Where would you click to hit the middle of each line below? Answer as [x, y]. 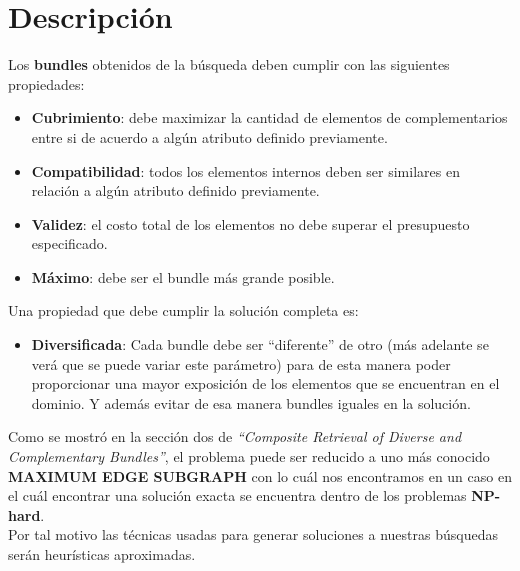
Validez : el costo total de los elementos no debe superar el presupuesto [250, 223]
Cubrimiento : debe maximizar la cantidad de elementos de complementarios [269, 117]
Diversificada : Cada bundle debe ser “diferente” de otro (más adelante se [260, 344]
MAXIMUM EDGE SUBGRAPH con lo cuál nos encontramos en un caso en [260, 475]
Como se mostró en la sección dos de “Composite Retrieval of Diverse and [235, 436]
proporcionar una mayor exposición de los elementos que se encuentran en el [265, 383]
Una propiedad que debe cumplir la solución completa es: [183, 310]
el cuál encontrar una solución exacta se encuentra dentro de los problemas [237, 495]
